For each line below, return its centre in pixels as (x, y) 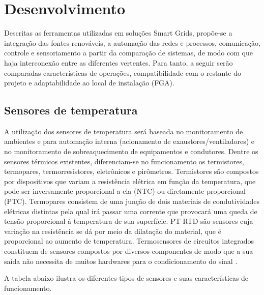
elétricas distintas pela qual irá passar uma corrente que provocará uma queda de (131, 211)
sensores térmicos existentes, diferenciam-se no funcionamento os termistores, (124, 161)
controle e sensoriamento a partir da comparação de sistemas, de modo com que (128, 53)
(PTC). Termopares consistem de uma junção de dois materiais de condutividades (132, 201)
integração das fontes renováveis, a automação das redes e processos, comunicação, (132, 42)
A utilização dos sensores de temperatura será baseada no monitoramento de (124, 131)
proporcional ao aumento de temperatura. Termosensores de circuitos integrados (129, 241)
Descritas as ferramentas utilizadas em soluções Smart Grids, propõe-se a (118, 33)
